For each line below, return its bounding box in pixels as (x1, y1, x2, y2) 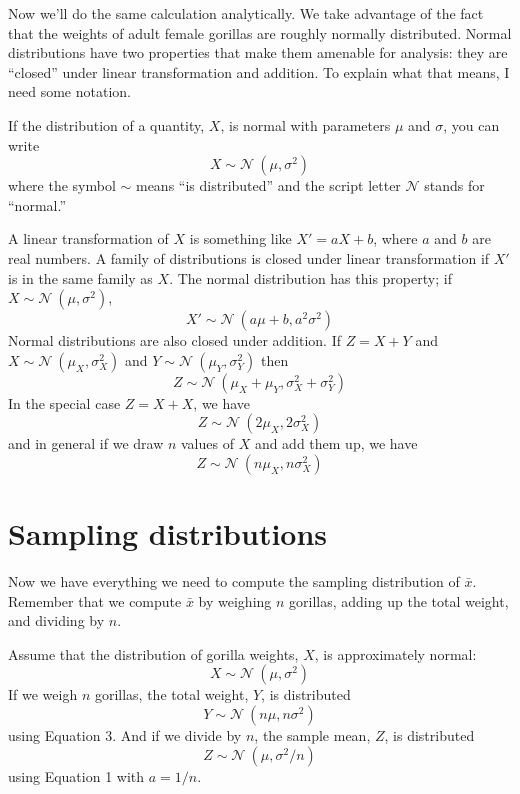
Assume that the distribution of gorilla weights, (8, 643, 299, 664)
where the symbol (8, 175, 116, 196)
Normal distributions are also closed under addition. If (8, 330, 342, 351)
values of (180, 433, 234, 454)
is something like (189, 228, 292, 249)
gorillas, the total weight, (94, 684, 249, 705)
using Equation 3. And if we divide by (8, 725, 242, 745)
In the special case (8, 392, 121, 413)
